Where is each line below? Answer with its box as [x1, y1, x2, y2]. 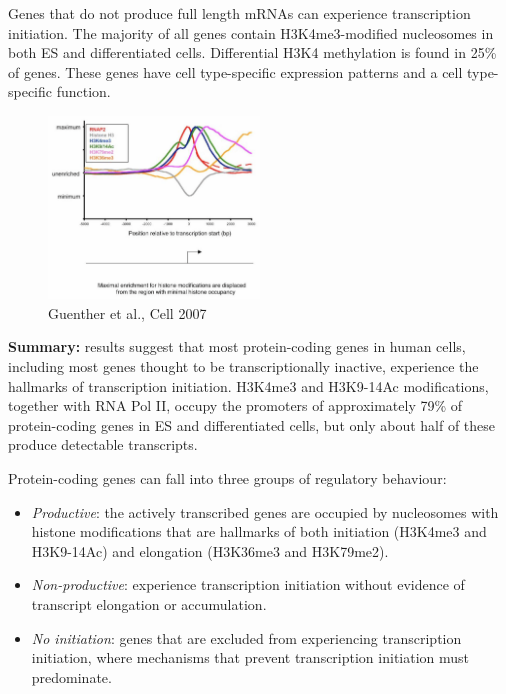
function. [56, 81, 111, 102]
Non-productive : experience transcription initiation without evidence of [31, 574, 465, 595]
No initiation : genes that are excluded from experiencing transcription [31, 627, 462, 648]
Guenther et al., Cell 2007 [48, 302, 207, 323]
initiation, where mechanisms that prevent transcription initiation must [31, 647, 470, 668]
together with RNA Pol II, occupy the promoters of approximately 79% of [8, 395, 463, 416]
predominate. [31, 666, 112, 687]
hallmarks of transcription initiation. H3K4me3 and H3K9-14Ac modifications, [8, 375, 489, 396]
